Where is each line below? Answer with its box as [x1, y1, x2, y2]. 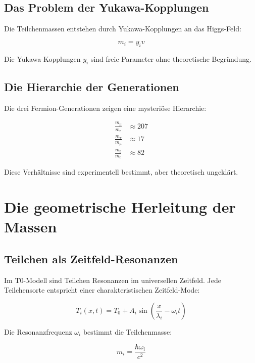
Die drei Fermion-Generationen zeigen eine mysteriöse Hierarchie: [4, 102, 207, 113]
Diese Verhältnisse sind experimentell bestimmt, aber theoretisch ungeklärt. [4, 167, 238, 177]
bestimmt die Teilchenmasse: [83, 326, 172, 337]
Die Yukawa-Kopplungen [4, 53, 81, 64]
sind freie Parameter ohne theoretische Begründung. [90, 53, 251, 64]
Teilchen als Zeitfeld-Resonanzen [4, 251, 178, 266]
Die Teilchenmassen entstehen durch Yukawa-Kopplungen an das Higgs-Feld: [4, 23, 241, 34]
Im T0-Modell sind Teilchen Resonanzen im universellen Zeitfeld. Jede [4, 274, 221, 285]
